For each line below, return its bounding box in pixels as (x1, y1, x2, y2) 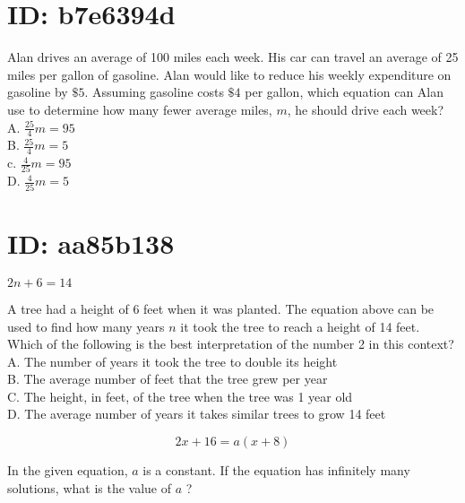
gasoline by (7, 82, 68, 101)
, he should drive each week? (287, 100, 444, 118)
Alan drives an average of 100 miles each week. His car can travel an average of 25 (7, 48, 459, 66)
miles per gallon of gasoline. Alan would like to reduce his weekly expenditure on (7, 65, 452, 83)
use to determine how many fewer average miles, (7, 100, 272, 118)
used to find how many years (7, 317, 165, 335)
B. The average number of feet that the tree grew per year (7, 369, 328, 388)
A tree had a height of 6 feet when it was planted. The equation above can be (7, 299, 435, 317)
